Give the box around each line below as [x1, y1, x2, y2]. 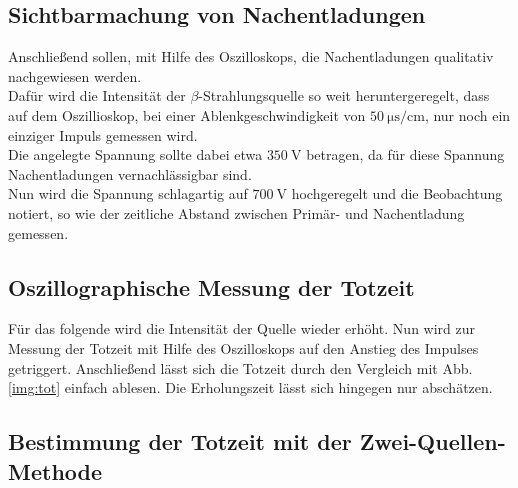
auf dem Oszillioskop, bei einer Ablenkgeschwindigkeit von [8, 104, 366, 125]
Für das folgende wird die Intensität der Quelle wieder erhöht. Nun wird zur [8, 318, 476, 339]
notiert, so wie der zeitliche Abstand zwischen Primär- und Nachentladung [8, 202, 465, 223]
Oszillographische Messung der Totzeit [8, 271, 415, 302]
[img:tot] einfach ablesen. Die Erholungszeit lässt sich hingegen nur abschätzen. [8, 377, 493, 398]
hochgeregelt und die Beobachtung [291, 183, 503, 204]
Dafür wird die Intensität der [8, 85, 186, 106]
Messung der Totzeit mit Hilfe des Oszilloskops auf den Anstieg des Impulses [8, 337, 479, 358]
